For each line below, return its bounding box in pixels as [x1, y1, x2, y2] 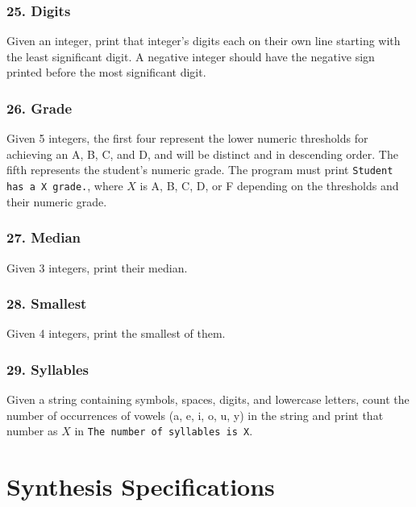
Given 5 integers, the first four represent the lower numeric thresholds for [6, 130, 368, 147]
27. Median [6, 227, 81, 247]
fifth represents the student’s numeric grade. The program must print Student [6, 161, 393, 178]
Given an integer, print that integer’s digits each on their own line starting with [6, 32, 401, 49]
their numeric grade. [6, 193, 107, 210]
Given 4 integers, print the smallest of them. [6, 325, 226, 342]
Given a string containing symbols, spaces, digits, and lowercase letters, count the [6, 391, 410, 408]
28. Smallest [6, 293, 87, 314]
